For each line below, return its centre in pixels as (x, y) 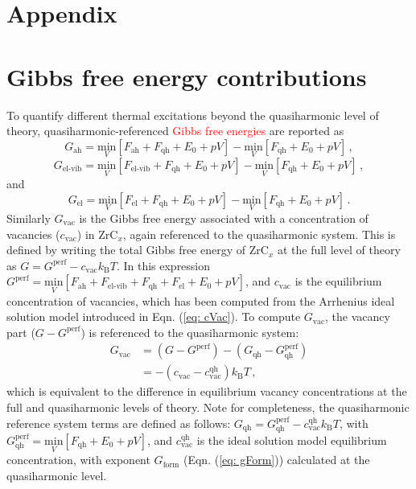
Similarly (29, 218)
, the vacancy (358, 316)
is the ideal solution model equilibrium (292, 440)
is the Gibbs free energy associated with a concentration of (224, 218)
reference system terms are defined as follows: (119, 423)
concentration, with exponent (78, 460)
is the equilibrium (338, 281)
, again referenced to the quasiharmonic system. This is (259, 234)
